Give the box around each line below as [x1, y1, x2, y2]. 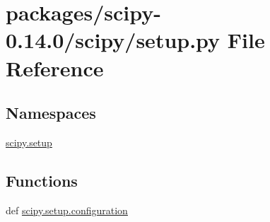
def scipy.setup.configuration [6, 202, 128, 217]
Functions [6, 169, 78, 191]
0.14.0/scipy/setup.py [6, 25, 221, 54]
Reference [6, 53, 104, 82]
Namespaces [6, 102, 96, 124]
